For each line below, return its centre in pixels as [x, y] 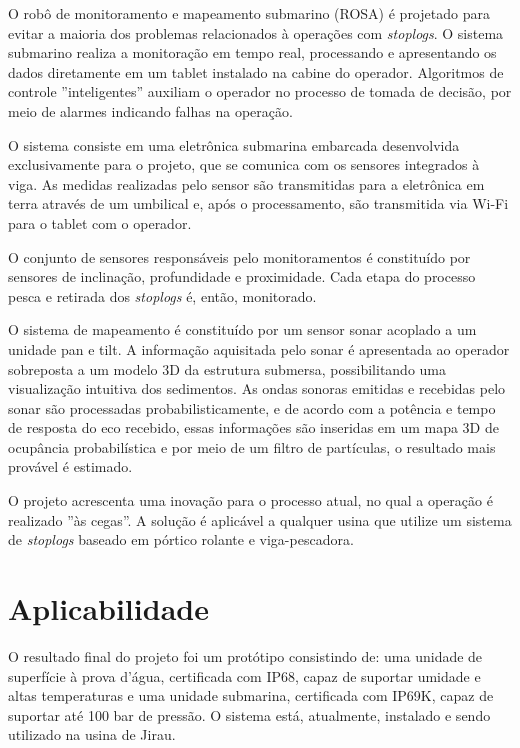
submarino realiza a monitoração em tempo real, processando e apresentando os [252, 52]
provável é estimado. [70, 466]
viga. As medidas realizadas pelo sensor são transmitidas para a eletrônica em [246, 183]
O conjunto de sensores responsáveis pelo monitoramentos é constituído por [239, 256]
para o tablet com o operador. [100, 222]
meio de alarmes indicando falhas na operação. [150, 110]
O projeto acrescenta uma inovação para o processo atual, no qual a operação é [250, 500]
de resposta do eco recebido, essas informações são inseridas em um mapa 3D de [253, 427]
